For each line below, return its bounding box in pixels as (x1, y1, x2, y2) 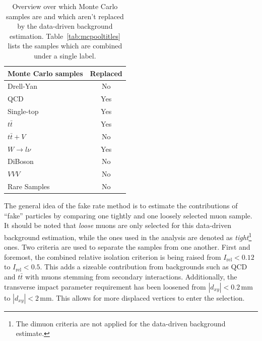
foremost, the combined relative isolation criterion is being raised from (4, 251, 221, 262)
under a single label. (34, 50, 96, 61)
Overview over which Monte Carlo (12, 1, 118, 11)
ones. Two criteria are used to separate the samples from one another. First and (4, 242, 250, 252)
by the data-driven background (17, 21, 113, 31)
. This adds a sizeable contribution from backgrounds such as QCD (40, 261, 247, 272)
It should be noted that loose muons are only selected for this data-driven (4, 220, 231, 231)
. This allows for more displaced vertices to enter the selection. (51, 292, 245, 303)
